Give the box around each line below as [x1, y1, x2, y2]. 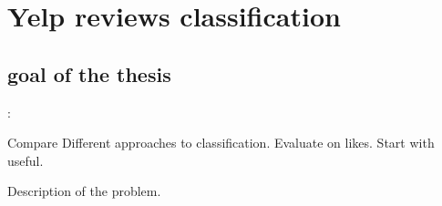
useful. [7, 150, 44, 170]
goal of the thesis [7, 59, 171, 88]
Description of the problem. [7, 181, 161, 201]
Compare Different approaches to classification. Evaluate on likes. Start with [7, 133, 435, 152]
